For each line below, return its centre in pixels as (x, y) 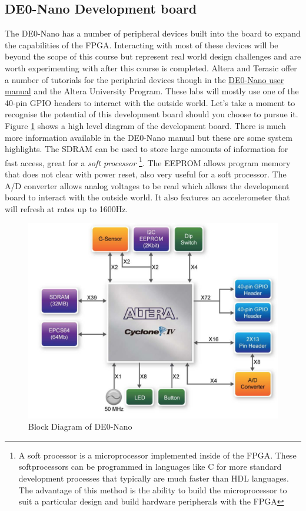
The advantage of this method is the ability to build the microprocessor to (153, 489)
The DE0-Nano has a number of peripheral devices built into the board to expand (153, 33)
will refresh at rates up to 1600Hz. (66, 208)
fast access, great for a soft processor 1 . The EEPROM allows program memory (148, 161)
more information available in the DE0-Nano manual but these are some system (149, 137)
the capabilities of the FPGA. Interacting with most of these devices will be (142, 44)
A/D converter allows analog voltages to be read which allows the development (147, 185)
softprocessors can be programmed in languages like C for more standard (150, 467)
